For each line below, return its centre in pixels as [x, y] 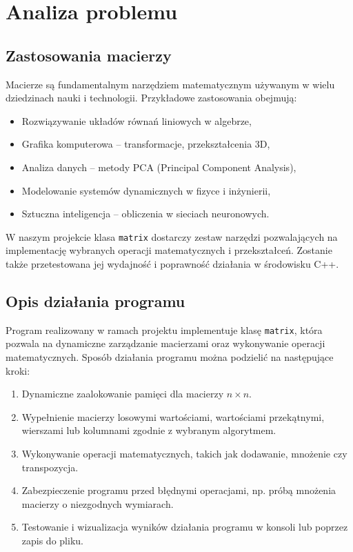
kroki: [18, 370]
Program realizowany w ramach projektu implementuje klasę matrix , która [164, 329]
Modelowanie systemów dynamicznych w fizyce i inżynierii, [146, 190]
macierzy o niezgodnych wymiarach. [98, 503]
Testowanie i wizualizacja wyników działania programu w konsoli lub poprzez [185, 527]
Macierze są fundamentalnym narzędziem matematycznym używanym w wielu [170, 84]
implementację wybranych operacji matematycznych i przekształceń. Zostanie [169, 250]
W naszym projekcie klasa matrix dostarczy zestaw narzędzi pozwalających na [172, 236]
